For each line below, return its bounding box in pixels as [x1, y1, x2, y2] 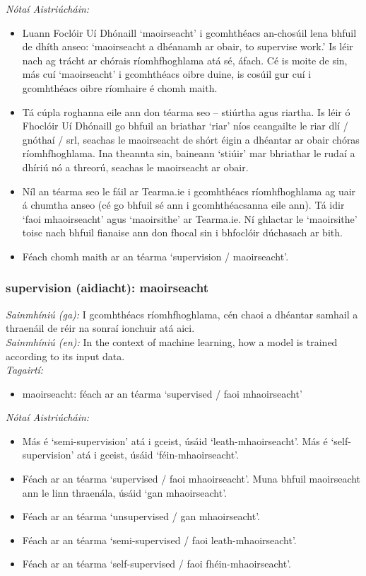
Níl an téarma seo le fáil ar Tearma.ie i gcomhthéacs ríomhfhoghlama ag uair [22, 183, 356, 198]
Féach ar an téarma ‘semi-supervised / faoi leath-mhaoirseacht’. [22, 532, 297, 547]
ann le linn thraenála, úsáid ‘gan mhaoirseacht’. [22, 485, 228, 500]
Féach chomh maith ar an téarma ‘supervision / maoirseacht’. [22, 248, 289, 263]
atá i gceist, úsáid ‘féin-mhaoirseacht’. [77, 447, 239, 462]
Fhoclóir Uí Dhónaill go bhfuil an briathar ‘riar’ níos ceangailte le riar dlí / [22, 118, 348, 133]
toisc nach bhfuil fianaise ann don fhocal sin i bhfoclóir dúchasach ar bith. [22, 225, 343, 240]
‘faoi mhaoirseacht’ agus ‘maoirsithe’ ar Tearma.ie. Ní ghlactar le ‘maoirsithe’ [22, 211, 358, 226]
